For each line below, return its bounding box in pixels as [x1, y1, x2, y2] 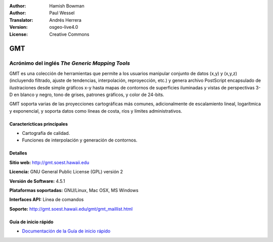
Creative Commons [49, 31, 89, 37]
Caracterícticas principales [9, 121, 68, 127]
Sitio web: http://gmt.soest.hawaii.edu [9, 159, 89, 165]
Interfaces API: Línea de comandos [9, 197, 84, 203]
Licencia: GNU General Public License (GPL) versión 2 [9, 169, 123, 175]
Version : [9, 24, 28, 30]
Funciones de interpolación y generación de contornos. [22, 137, 138, 143]
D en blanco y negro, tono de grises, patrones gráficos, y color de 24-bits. [9, 91, 164, 98]
